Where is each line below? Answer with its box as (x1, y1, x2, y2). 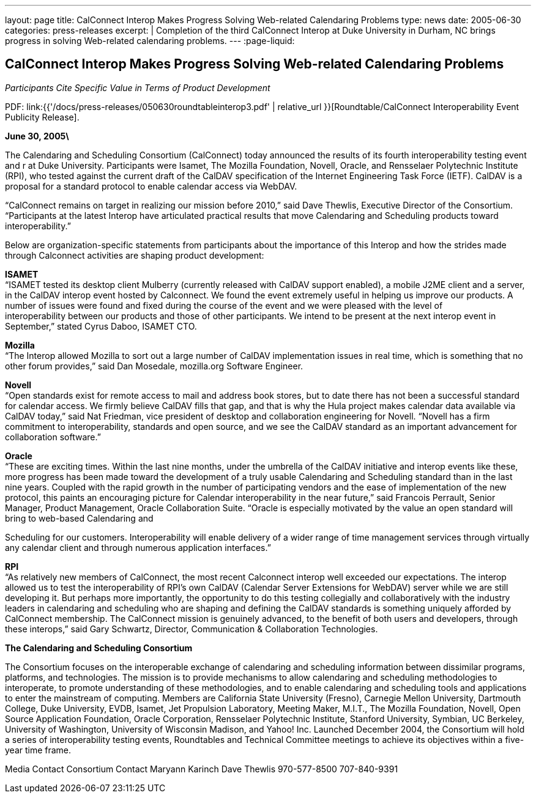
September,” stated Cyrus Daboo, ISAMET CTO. (5, 320, 197, 331)
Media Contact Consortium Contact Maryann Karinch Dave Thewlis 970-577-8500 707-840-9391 (5, 763, 398, 774)
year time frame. (5, 744, 72, 755)
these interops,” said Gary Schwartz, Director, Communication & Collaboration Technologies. (5, 623, 378, 634)
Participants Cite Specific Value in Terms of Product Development (5, 82, 270, 93)
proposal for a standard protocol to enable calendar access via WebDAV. (5, 180, 297, 191)
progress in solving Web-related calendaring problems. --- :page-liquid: (5, 35, 295, 46)
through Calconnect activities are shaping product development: (5, 249, 264, 260)
